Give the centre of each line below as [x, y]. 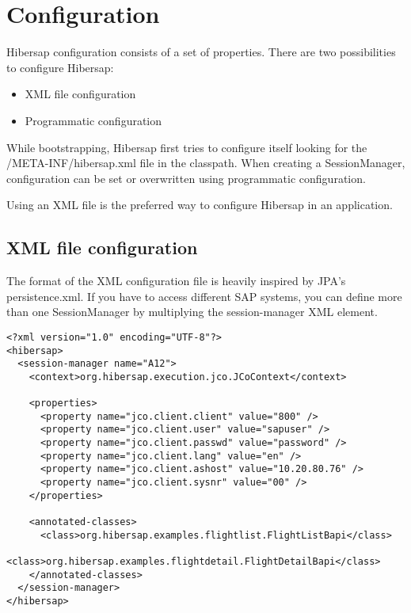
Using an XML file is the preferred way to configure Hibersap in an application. [200, 205]
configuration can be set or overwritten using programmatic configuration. [186, 178]
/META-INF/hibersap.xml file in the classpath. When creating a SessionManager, [206, 163]
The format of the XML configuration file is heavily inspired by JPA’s [176, 281]
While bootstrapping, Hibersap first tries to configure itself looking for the [187, 147]
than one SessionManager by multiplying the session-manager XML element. [192, 312]
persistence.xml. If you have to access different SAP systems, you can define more [204, 296]
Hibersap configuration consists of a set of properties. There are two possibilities [201, 52]
